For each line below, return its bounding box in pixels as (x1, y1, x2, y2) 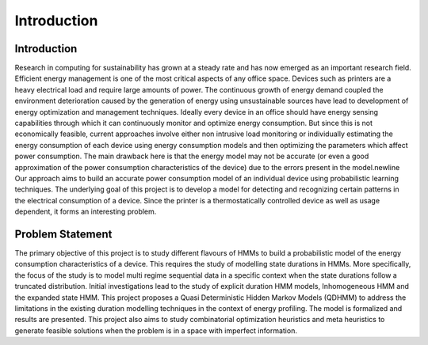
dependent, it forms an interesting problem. (14, 207, 157, 217)
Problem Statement (14, 227, 113, 241)
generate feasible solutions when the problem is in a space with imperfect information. (14, 325, 297, 336)
